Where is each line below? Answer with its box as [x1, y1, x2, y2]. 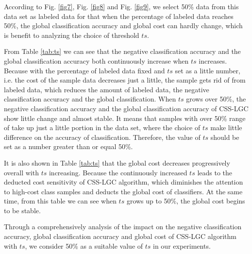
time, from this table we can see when [4, 196, 117, 206]
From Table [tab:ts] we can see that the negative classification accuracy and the [4, 46, 241, 56]
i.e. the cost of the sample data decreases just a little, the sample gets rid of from [4, 75, 246, 85]
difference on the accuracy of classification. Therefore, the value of [4, 132, 201, 142]
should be [210, 132, 239, 142]
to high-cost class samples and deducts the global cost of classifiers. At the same [4, 186, 243, 196]
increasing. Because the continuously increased [49, 167, 187, 177]
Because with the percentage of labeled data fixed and [4, 65, 165, 75]
